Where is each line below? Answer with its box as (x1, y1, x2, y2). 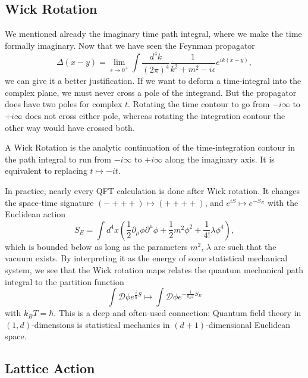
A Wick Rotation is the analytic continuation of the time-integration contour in (5, 141, 296, 154)
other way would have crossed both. (5, 121, 135, 133)
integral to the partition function (5, 275, 124, 288)
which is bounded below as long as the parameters (5, 240, 188, 252)
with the (267, 196, 298, 208)
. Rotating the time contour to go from (128, 98, 270, 110)
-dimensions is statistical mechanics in (31, 318, 170, 330)
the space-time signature (5, 196, 94, 208)
